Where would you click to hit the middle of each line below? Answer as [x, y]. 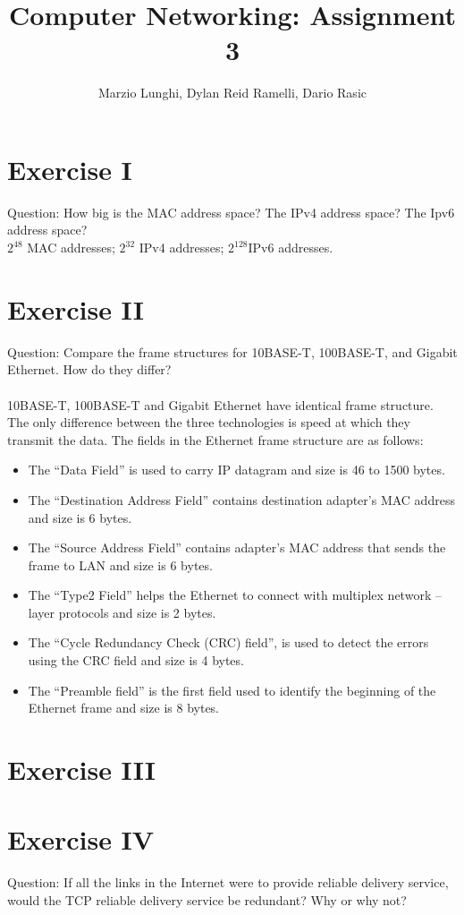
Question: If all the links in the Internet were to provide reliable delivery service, [228, 882]
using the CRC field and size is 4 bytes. [136, 660]
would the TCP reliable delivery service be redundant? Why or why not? [207, 899]
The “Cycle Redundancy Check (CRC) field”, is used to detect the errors [228, 642]
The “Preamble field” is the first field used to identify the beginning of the [232, 690]
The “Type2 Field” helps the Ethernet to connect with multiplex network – [235, 595]
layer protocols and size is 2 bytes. [122, 612]
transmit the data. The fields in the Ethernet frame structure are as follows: [215, 439]
